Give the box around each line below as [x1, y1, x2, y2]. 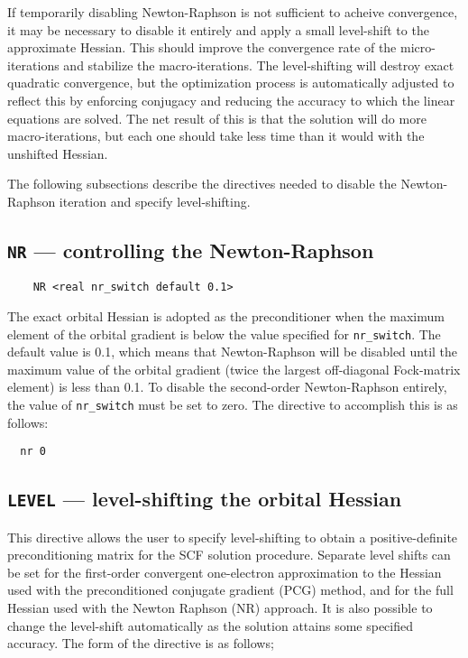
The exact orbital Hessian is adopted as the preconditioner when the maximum [7, 306, 445, 325]
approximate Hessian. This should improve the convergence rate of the [7, 38, 397, 57]
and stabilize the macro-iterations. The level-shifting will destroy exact [63, 55, 454, 74]
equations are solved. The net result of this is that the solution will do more [7, 108, 427, 127]
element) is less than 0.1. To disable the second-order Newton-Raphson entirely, [7, 377, 447, 396]
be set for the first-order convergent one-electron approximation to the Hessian [7, 562, 442, 581]
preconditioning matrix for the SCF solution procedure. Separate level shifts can [7, 545, 451, 564]
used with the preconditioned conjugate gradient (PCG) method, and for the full [7, 580, 454, 599]
